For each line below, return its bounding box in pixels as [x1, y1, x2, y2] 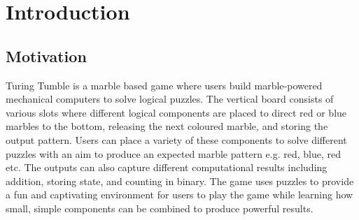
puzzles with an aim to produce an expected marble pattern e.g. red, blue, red [6, 146, 341, 161]
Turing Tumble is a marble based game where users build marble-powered [6, 78, 323, 92]
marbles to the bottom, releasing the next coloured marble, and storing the [6, 119, 328, 133]
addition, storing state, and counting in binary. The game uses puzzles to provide [6, 173, 354, 188]
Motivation [6, 45, 87, 66]
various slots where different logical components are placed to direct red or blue [6, 105, 347, 119]
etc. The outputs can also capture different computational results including [6, 160, 328, 175]
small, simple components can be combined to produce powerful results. [6, 200, 314, 215]
